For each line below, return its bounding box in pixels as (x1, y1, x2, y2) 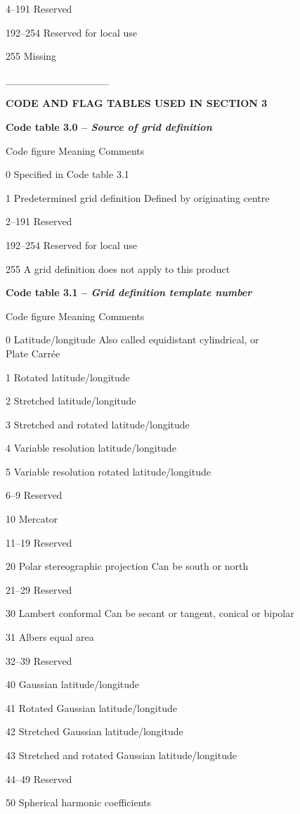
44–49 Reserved (6, 771, 72, 786)
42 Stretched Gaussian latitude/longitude (6, 724, 183, 739)
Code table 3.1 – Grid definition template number (6, 285, 252, 300)
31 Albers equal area (6, 630, 94, 644)
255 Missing (6, 49, 57, 63)
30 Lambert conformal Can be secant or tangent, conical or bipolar (6, 606, 294, 621)
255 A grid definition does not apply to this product (6, 261, 230, 276)
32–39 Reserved (6, 653, 72, 668)
